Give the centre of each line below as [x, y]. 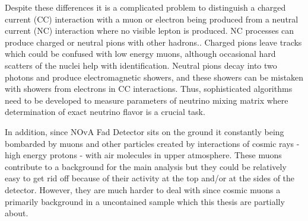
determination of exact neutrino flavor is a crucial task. [105, 112]
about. [17, 213]
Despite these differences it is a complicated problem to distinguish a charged [145, 7]
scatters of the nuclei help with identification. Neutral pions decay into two [141, 65]
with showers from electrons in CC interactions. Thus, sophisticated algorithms [149, 89]
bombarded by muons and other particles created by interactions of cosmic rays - [152, 143]
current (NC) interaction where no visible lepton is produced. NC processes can [150, 31]
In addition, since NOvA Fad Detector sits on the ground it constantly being [145, 131]
